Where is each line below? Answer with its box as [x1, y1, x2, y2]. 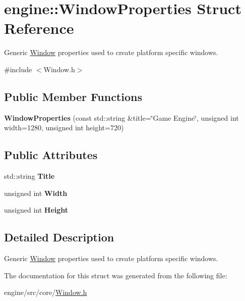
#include [4, 64, 32, 74]
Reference [4, 18, 74, 38]
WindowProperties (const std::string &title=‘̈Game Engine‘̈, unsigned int [4, 112, 239, 123]
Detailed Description [4, 229, 114, 245]
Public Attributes [4, 147, 98, 163]
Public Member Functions [4, 88, 142, 104]
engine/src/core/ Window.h [4, 287, 87, 297]
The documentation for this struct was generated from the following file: [4, 270, 227, 280]
